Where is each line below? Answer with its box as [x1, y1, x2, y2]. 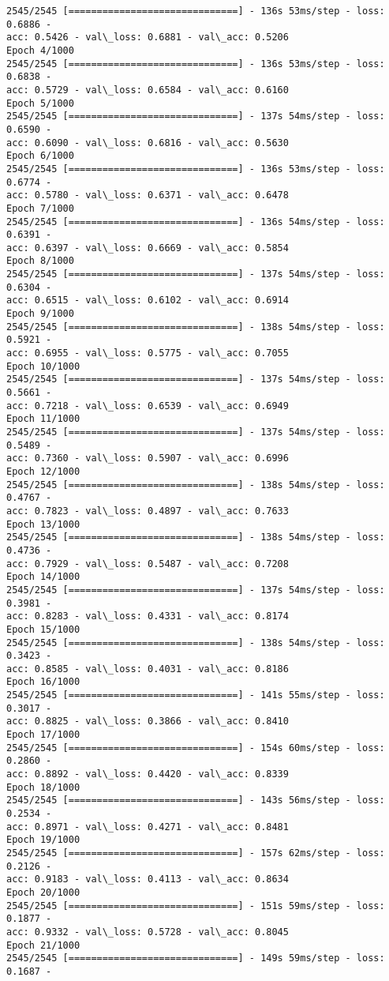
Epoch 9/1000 [6, 308, 74, 320]
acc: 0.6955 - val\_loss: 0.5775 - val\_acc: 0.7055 [6, 348, 289, 359]
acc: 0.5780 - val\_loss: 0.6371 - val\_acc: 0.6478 [6, 190, 289, 201]
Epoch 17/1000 [6, 729, 80, 741]
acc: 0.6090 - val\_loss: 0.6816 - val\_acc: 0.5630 [6, 137, 289, 148]
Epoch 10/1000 [6, 360, 80, 372]
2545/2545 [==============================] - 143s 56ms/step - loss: [6, 795, 385, 806]
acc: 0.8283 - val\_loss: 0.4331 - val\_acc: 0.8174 [6, 611, 289, 622]
